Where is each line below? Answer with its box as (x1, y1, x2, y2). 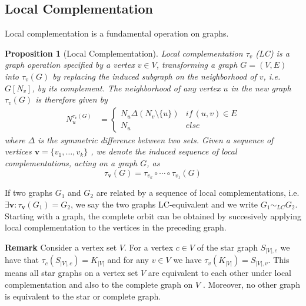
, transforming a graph (156, 58, 238, 71)
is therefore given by (35, 93, 108, 106)
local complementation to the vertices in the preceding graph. (5, 221, 227, 233)
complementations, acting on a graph (5, 156, 138, 169)
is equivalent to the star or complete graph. (5, 289, 161, 302)
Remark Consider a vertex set (5, 241, 117, 253)
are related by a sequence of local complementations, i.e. (96, 186, 300, 199)
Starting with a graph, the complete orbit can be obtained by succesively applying (5, 209, 301, 222)
